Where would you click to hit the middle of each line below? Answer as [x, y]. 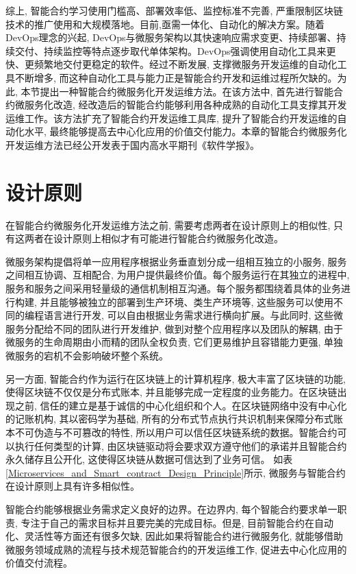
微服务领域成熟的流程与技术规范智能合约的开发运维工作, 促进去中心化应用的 [176, 549]
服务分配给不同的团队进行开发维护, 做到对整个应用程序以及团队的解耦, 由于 [175, 328]
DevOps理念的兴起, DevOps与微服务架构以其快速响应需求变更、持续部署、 [171, 37]
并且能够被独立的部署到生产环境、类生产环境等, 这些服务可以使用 [187, 301]
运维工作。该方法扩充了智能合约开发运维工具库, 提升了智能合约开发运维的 [171, 118]
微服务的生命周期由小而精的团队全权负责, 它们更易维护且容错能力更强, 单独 [175, 342]
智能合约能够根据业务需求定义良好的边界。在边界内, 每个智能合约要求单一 [171, 509]
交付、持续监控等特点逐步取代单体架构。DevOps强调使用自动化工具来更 [175, 50]
